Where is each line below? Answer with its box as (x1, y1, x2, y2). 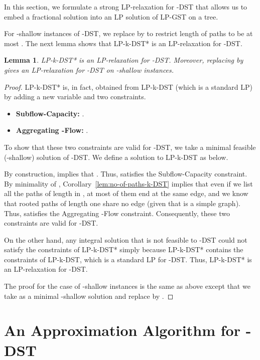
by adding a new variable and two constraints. (4, 91, 146, 102)
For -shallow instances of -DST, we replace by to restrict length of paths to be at (4, 28, 253, 39)
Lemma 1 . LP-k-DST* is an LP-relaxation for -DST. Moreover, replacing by (4, 55, 243, 65)
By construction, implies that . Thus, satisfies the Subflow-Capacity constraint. (4, 168, 247, 179)
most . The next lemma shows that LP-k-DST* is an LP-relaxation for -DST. (4, 38, 242, 48)
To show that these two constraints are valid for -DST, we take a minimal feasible (4, 141, 256, 152)
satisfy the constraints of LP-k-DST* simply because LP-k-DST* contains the (4, 244, 243, 255)
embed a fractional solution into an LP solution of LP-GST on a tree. (4, 11, 218, 22)
